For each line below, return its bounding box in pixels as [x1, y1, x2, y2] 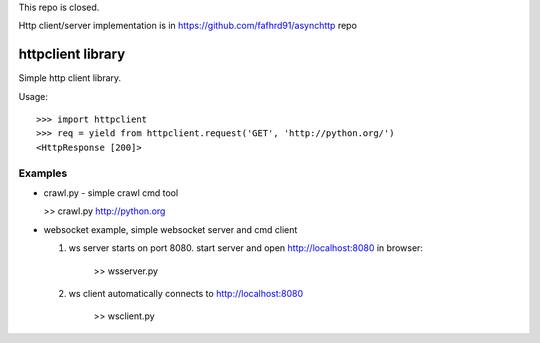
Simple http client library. [18, 72, 122, 84]
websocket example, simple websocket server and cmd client [43, 223, 298, 235]
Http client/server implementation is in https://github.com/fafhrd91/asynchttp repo [18, 20, 357, 32]
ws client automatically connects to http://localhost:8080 [68, 287, 304, 299]
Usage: [18, 90, 49, 102]
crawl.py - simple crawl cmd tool [43, 187, 179, 199]
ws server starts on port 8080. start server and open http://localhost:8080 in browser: [68, 242, 424, 254]
